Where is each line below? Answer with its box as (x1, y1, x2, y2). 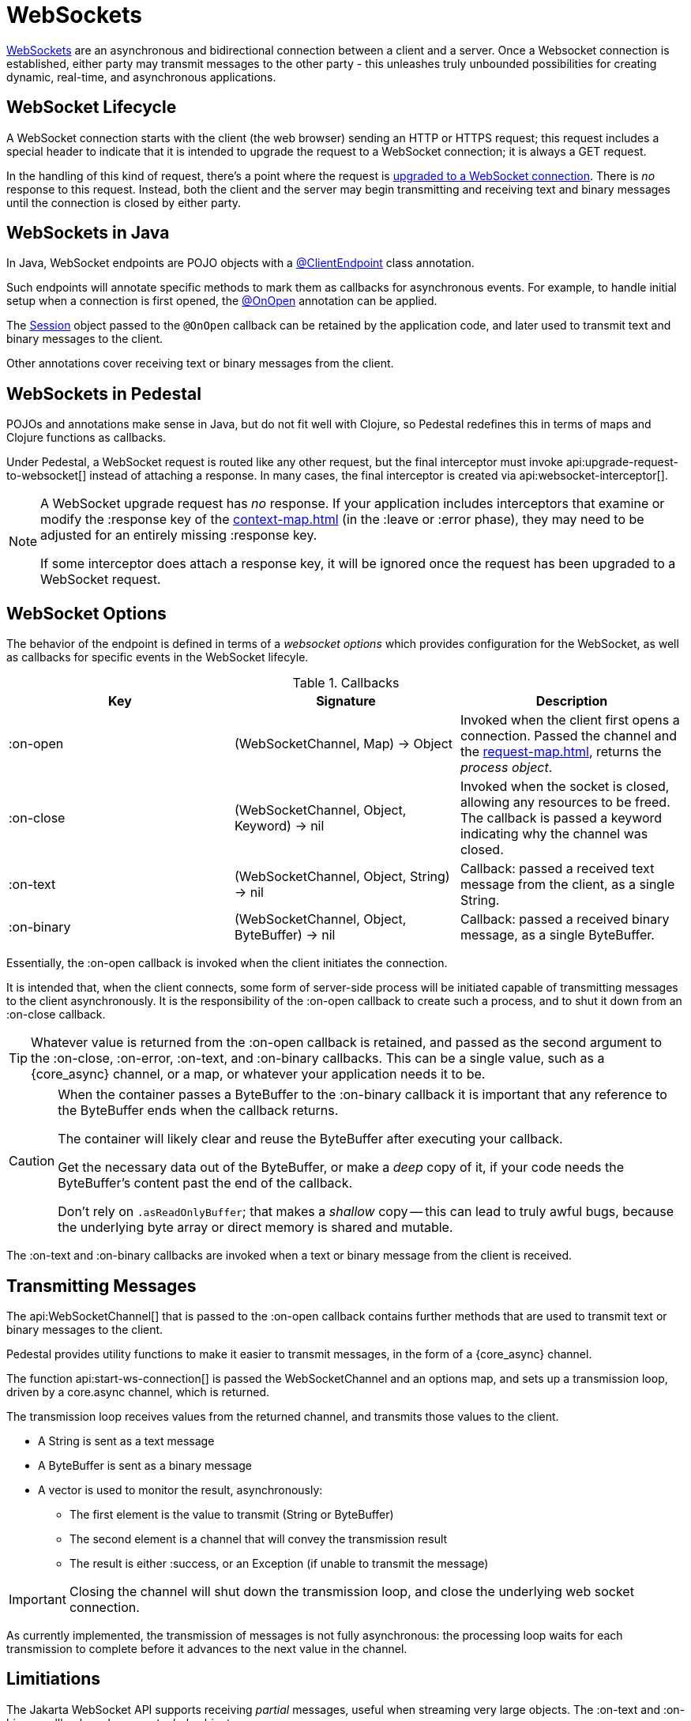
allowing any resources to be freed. (460, 794, 670, 811)
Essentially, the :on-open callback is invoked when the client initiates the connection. (6, 956, 448, 970)
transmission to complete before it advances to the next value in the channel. (6, 1641, 407, 1655)
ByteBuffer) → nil (234, 927, 336, 943)
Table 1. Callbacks (292, 675, 400, 691)
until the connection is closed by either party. (6, 195, 242, 209)
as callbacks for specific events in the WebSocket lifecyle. (6, 650, 309, 665)
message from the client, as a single (460, 876, 675, 893)
